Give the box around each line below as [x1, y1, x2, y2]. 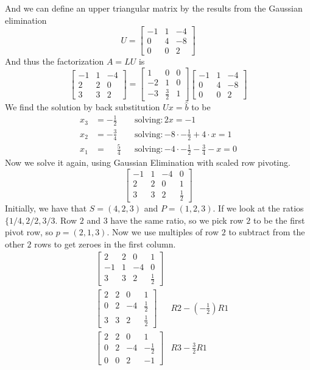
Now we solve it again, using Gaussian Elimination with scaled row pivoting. [5, 156, 291, 169]
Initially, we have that [5, 202, 87, 215]
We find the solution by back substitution [5, 101, 160, 113]
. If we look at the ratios [213, 202, 304, 215]
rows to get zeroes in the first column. [34, 237, 176, 250]
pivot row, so [5, 226, 54, 238]
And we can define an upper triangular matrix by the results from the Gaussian [5, 2, 303, 14]
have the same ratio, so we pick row [110, 213, 244, 226]
